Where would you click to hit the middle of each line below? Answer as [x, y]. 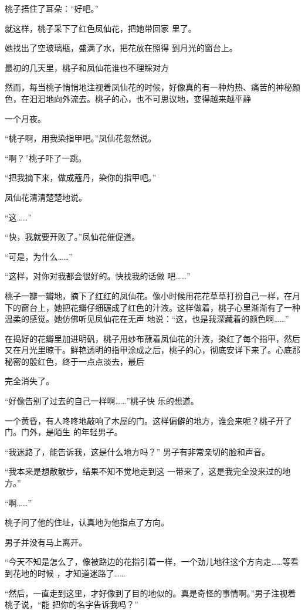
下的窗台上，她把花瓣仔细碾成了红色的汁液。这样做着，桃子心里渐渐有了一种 [152, 307]
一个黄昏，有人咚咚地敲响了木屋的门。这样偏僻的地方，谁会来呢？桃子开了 [148, 420]
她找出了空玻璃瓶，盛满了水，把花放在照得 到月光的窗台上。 [121, 48]
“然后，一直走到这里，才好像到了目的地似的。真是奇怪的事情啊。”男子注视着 [150, 593]
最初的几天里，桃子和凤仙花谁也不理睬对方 [87, 67]
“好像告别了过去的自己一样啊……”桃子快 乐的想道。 [102, 401]
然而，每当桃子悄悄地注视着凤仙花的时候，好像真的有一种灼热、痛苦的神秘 [148, 87]
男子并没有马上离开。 [46, 542]
